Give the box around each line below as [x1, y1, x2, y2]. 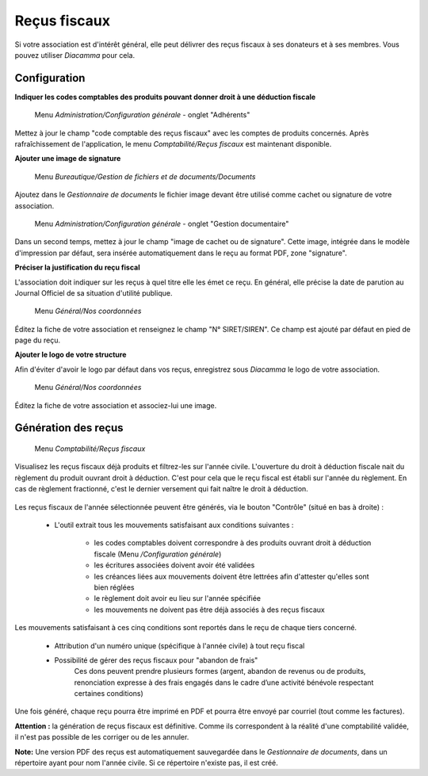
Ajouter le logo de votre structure [14, 350, 127, 360]
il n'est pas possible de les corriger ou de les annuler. [14, 732, 189, 742]
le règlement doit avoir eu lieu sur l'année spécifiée [94, 594, 262, 603]
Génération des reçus [14, 421, 124, 435]
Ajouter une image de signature [14, 154, 121, 163]
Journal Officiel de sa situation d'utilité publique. [14, 288, 173, 297]
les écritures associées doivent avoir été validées [94, 560, 255, 570]
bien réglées [94, 583, 135, 592]
